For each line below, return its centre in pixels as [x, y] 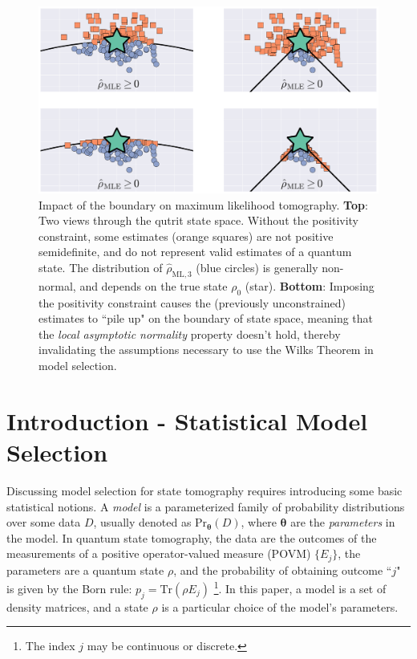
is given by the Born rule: [69, 589]
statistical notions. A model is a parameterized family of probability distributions [206, 506]
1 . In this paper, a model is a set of [300, 588]
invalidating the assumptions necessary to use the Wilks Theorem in [206, 350]
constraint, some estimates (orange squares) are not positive [186, 236]
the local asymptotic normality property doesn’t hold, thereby [190, 334]
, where [259, 522]
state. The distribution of [101, 268]
